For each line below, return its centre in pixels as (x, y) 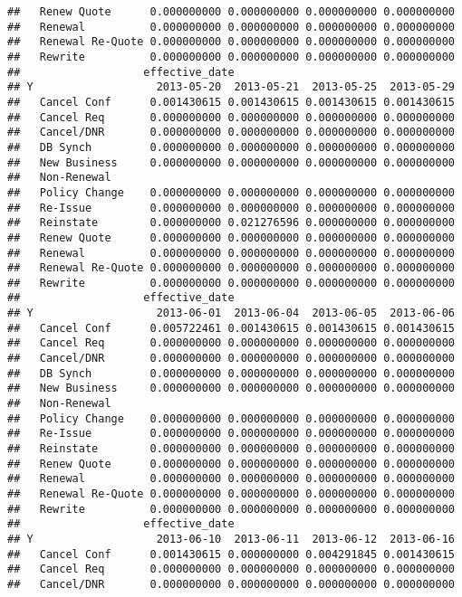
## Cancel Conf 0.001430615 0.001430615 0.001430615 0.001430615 (231, 102)
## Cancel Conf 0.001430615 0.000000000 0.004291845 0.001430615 (231, 554)
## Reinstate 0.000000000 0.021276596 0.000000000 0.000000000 (231, 223)
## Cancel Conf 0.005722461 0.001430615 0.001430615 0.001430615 (231, 328)
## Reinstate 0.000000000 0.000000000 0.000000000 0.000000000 (231, 449)
